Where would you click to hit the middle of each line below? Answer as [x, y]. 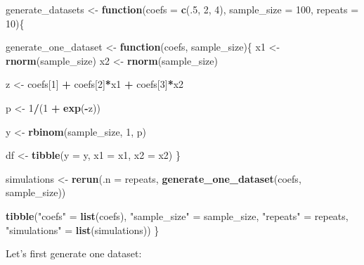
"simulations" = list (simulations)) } [83, 230]
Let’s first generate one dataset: [74, 253]
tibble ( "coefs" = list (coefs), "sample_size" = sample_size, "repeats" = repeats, [177, 215]
